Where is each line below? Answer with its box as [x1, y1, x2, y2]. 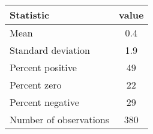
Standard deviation [10, 43, 90, 57]
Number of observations [10, 112, 110, 126]
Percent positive [10, 60, 77, 74]
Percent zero [10, 78, 62, 92]
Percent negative [10, 95, 79, 109]
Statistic [10, 8, 50, 22]
